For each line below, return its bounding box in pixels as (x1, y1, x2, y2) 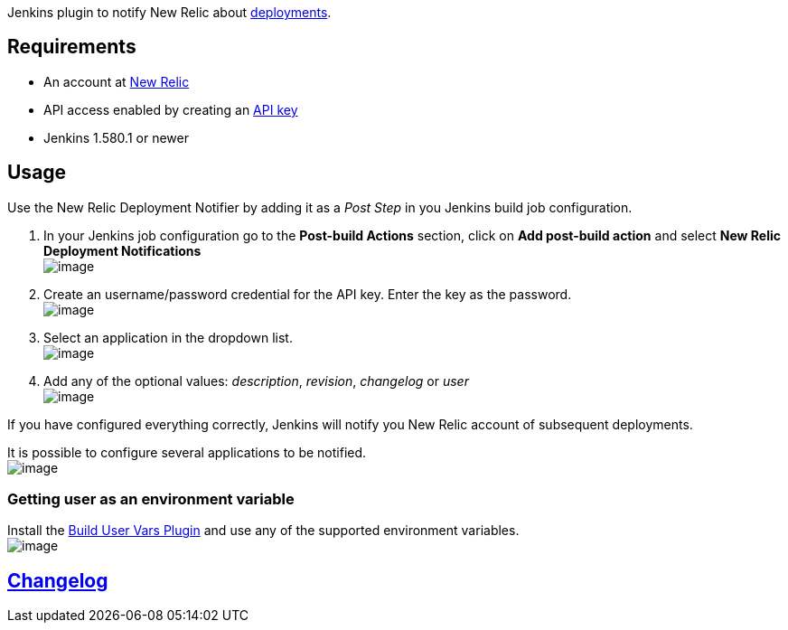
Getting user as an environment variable (7, 490, 295, 509)
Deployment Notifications (43, 242, 202, 259)
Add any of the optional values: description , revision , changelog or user (43, 372, 469, 389)
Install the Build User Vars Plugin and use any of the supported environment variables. (7, 522, 520, 539)
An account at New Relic (43, 73, 190, 89)
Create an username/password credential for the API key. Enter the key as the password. (43, 286, 572, 302)
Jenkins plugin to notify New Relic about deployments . (7, 5, 332, 20)
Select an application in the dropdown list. (43, 329, 293, 345)
